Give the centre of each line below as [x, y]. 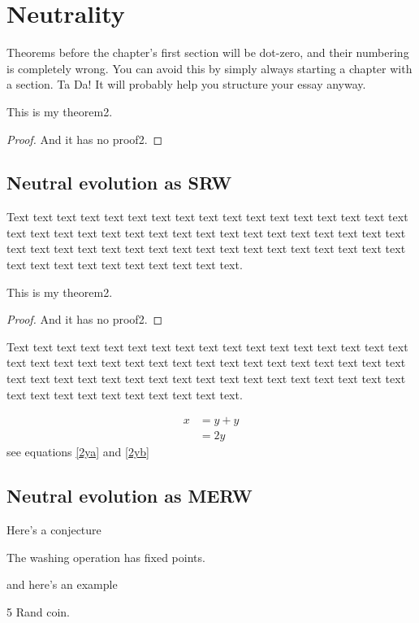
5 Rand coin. [38, 611]
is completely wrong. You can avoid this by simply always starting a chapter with [209, 68]
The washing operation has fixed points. [106, 557]
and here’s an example [62, 584]
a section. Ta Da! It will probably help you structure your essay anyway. [186, 84]
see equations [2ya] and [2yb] [78, 452]
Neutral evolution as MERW [130, 496]
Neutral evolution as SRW [119, 183]
